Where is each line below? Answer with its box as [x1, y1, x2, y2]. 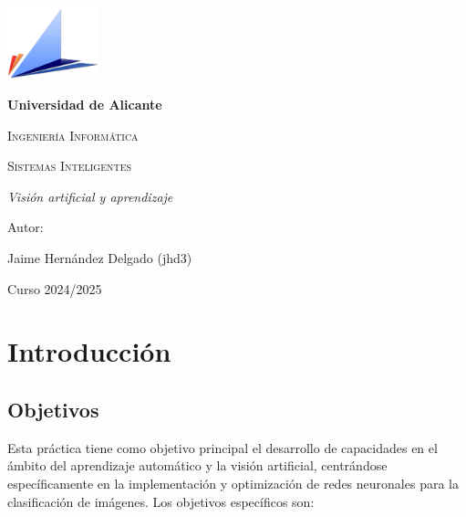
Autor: [7, 217, 44, 237]
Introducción [7, 332, 171, 370]
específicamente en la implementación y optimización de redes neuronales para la [7, 473, 459, 492]
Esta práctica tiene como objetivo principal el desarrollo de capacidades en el [7, 438, 438, 457]
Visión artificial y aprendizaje [7, 186, 173, 206]
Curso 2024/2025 [7, 279, 102, 298]
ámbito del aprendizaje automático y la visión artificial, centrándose [7, 456, 388, 475]
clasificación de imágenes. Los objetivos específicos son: [7, 491, 315, 511]
